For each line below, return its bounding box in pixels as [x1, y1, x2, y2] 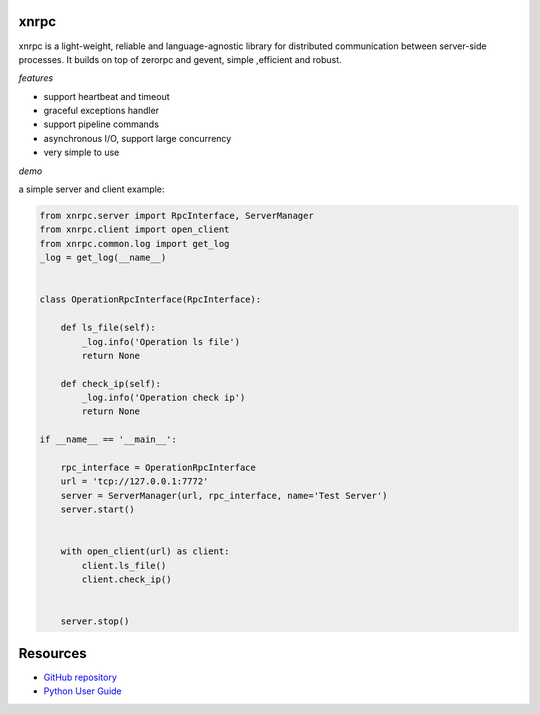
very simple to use [43, 146, 120, 159]
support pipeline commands [43, 118, 160, 130]
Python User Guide [43, 685, 122, 697]
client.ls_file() [81, 560, 167, 571]
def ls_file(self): [60, 322, 157, 334]
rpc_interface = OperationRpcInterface [60, 462, 257, 474]
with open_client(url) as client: [60, 546, 230, 557]
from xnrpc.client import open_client [39, 224, 230, 235]
